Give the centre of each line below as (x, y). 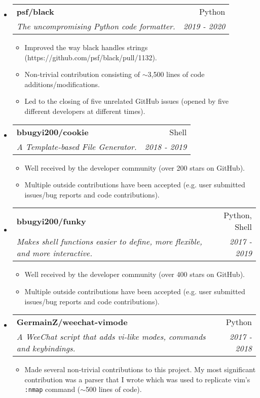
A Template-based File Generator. (77, 146)
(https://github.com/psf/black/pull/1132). (91, 57)
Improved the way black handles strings (86, 47)
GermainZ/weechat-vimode (72, 322)
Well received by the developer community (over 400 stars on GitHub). (135, 274)
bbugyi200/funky (51, 221)
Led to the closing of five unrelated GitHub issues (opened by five (126, 101)
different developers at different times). (85, 111)
